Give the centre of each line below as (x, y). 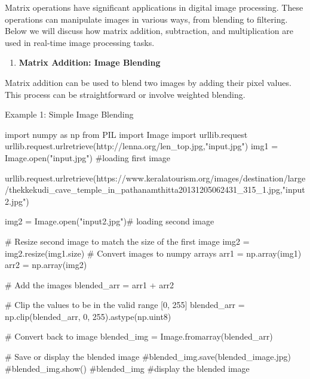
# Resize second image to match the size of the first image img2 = (127, 241)
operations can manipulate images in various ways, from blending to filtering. (146, 19)
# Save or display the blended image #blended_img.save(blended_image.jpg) (148, 357)
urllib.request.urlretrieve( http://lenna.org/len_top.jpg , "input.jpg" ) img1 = (142, 146)
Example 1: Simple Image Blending (69, 114)
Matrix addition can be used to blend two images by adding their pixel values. (148, 82)
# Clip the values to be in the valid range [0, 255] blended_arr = (125, 305)
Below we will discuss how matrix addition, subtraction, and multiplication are (149, 31)
